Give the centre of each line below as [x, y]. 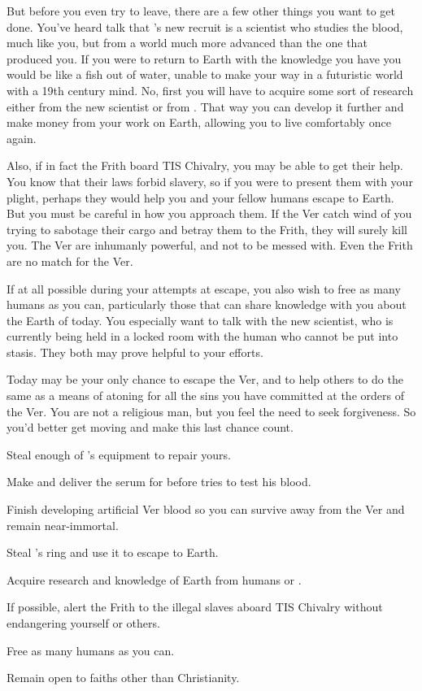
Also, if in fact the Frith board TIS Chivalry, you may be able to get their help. [205, 165]
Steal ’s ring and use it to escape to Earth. [113, 552]
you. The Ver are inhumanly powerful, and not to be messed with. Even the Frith [210, 245]
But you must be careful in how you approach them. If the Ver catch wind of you [209, 213]
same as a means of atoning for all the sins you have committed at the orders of [205, 395]
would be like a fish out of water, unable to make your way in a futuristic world [205, 74]
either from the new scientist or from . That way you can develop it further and [205, 106]
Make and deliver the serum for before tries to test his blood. [159, 482]
